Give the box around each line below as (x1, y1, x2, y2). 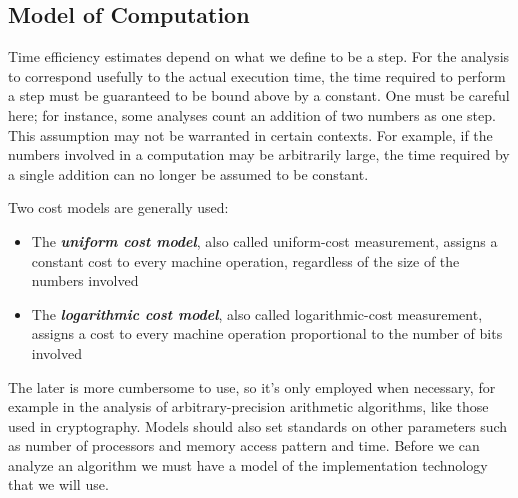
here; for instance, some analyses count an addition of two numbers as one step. (8, 104, 496, 125)
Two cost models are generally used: (8, 197, 229, 218)
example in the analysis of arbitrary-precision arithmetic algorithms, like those (8, 396, 489, 417)
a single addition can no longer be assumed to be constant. (8, 163, 369, 184)
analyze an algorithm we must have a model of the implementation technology (8, 454, 488, 475)
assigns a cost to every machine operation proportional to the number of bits (31, 323, 503, 344)
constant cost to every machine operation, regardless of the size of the (31, 250, 460, 271)
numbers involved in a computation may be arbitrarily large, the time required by (8, 144, 510, 165)
